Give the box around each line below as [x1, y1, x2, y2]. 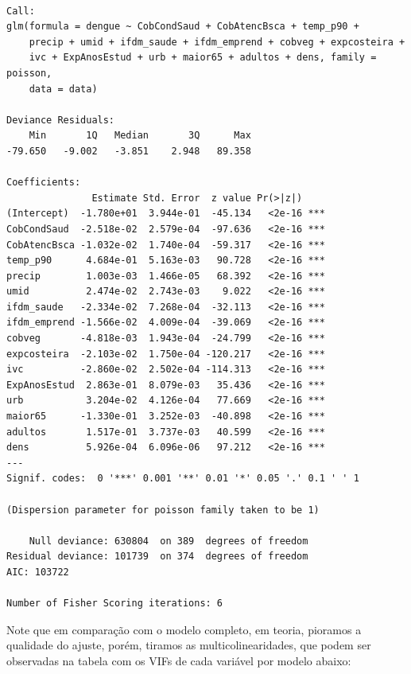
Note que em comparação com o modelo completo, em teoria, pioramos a [6, 621, 362, 637]
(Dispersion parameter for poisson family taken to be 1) [6, 504, 320, 516]
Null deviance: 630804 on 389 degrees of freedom [29, 535, 308, 547]
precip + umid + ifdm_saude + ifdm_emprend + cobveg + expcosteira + [29, 36, 405, 48]
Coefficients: [6, 177, 81, 189]
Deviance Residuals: [6, 114, 115, 126]
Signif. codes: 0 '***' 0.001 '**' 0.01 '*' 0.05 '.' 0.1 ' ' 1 [6, 473, 359, 485]
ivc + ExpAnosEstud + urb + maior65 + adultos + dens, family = [29, 52, 377, 64]
